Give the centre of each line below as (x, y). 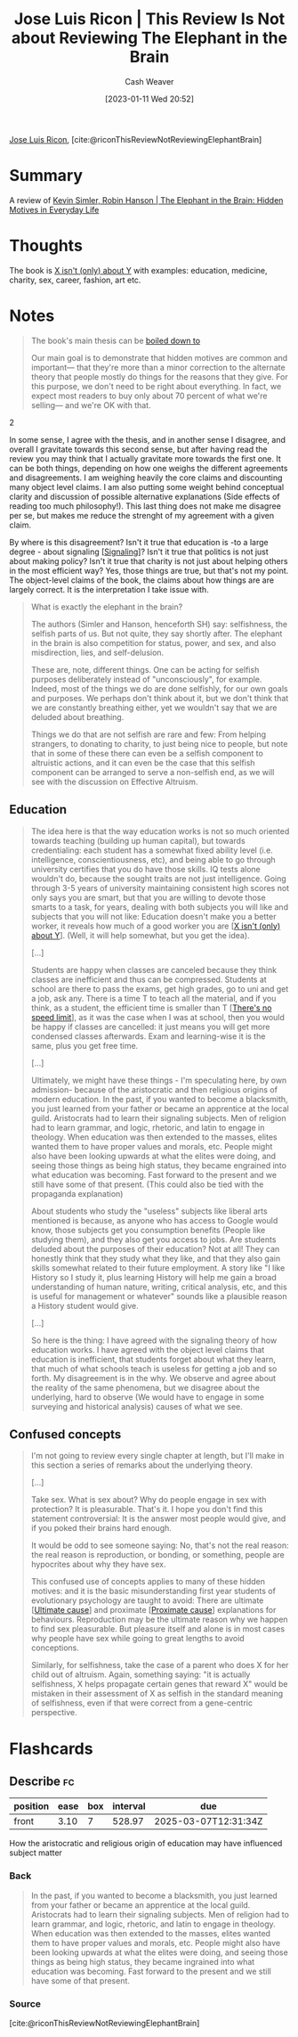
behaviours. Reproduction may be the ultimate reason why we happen (159, 1620)
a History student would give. (85, 1305)
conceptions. (55, 1648)
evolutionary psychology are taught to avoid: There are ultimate (147, 1600)
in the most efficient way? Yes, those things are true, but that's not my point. (149, 570)
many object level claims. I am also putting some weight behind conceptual (147, 487)
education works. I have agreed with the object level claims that (148, 1349)
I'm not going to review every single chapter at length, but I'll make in (157, 1456)
